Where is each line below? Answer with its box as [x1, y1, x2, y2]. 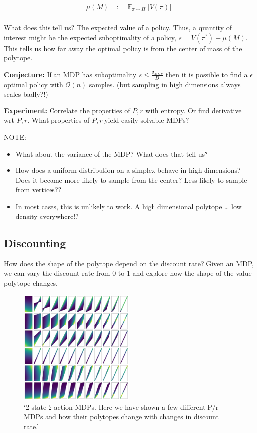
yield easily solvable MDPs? [104, 115, 189, 125]
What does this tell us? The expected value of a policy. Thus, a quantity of [4, 22, 232, 33]
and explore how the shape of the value [132, 268, 252, 278]
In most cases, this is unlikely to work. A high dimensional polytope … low [15, 201, 242, 212]
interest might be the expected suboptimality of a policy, [4, 32, 176, 42]
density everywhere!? [15, 211, 79, 221]
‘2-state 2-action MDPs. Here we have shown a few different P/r [24, 401, 219, 412]
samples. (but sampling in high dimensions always [89, 79, 241, 89]
